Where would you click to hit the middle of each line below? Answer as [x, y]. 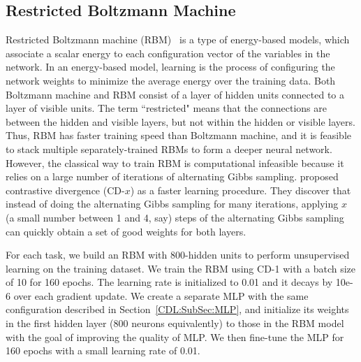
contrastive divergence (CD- [65, 190]
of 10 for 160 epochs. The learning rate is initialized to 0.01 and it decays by [169, 282]
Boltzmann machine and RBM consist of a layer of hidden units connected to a [175, 94]
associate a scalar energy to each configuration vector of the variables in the [168, 53]
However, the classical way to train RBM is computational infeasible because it [175, 162]
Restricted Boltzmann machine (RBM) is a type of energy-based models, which [178, 39]
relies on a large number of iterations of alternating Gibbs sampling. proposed [172, 176]
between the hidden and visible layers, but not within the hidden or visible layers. [180, 121]
